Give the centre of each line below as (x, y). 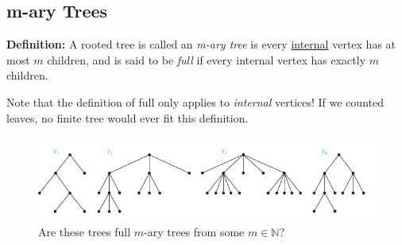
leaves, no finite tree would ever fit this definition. (128, 117)
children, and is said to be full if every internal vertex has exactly (207, 59)
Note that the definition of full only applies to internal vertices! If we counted (195, 101)
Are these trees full (85, 232)
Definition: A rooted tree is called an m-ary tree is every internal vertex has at (201, 44)
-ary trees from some (194, 232)
